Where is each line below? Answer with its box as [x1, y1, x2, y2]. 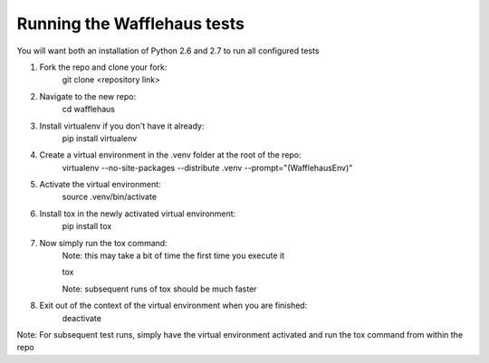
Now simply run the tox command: [39, 237, 168, 248]
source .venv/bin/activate [62, 191, 158, 203]
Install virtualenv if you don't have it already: [39, 120, 205, 131]
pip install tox [62, 221, 112, 232]
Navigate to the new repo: [39, 91, 136, 101]
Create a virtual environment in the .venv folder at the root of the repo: [39, 149, 302, 160]
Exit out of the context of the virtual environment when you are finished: [39, 300, 308, 311]
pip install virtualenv [62, 132, 138, 144]
